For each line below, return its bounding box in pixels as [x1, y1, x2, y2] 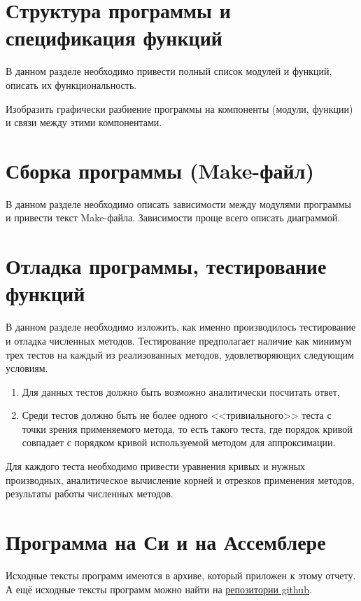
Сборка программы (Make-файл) [6, 156, 314, 184]
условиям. [6, 361, 48, 375]
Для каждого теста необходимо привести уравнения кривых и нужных [6, 459, 306, 474]
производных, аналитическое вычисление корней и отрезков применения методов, [6, 472, 355, 487]
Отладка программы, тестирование [6, 251, 327, 280]
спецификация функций [6, 23, 222, 52]
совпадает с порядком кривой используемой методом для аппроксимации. [22, 435, 336, 450]
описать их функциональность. [6, 77, 137, 92]
